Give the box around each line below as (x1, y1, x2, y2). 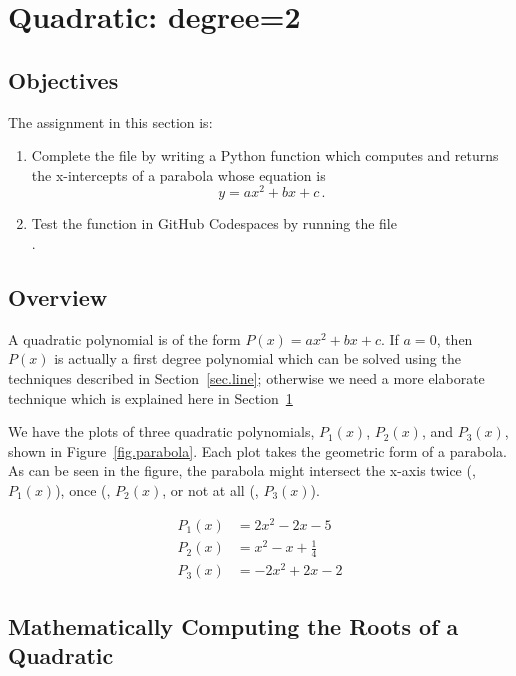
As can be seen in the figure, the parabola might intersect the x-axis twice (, (8, 460, 476, 481)
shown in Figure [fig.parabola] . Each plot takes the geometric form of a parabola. (8, 440, 507, 461)
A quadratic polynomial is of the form (8, 328, 241, 349)
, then (436, 328, 473, 349)
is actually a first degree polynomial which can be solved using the (54, 348, 461, 369)
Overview (8, 282, 108, 313)
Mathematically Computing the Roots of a (8, 610, 459, 641)
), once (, (55, 479, 111, 500)
